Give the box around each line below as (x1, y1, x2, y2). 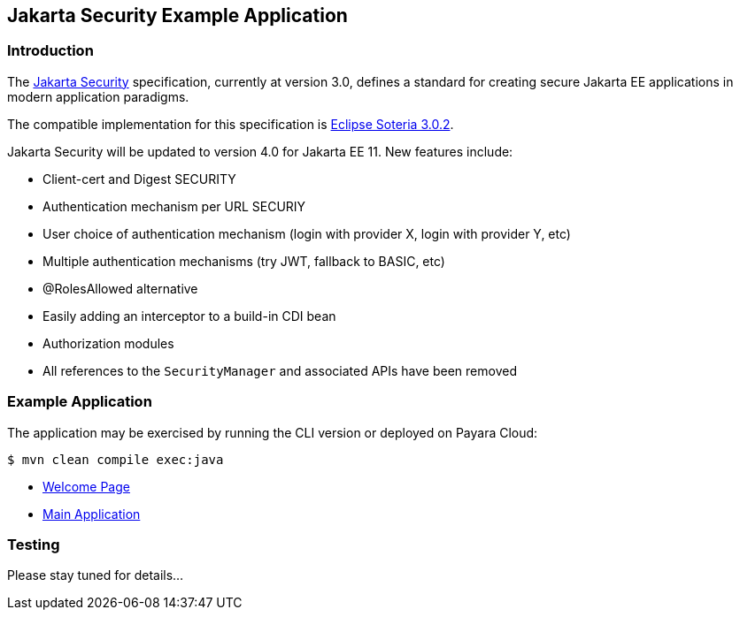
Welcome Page (42, 478, 130, 494)
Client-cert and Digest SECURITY (42, 171, 236, 187)
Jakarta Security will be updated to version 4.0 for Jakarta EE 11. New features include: (7, 143, 513, 159)
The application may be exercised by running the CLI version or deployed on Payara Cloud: (7, 424, 538, 440)
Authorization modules (42, 335, 174, 351)
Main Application (42, 506, 141, 522)
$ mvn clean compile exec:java (7, 452, 224, 467)
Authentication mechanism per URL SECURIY (42, 198, 306, 214)
